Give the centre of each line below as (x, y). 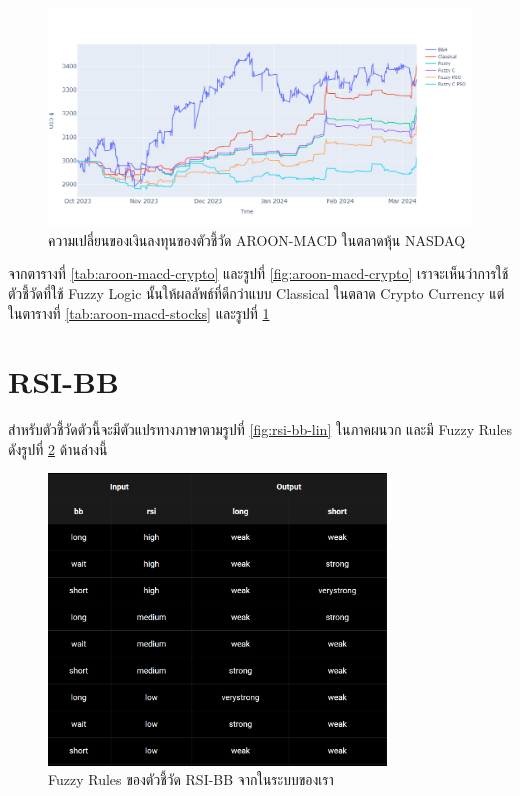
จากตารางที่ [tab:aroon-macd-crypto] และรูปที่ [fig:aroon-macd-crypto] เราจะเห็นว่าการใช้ (258, 273)
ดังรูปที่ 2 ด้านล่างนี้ (58, 448)
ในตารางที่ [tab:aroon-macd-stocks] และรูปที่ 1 (139, 312)
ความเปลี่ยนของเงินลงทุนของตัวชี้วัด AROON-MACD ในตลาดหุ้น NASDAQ (257, 239)
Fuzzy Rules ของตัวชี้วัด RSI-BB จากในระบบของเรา (191, 779)
